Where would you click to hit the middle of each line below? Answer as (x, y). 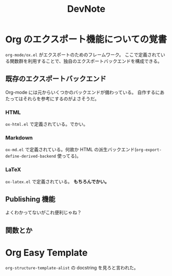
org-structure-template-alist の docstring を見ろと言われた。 (72, 267)
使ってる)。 (69, 156)
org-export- (149, 150)
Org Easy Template (46, 253)
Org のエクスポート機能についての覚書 (86, 40)
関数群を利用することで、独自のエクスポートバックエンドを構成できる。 (86, 61)
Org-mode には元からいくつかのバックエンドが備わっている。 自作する (80, 92)
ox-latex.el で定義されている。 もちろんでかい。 (57, 181)
